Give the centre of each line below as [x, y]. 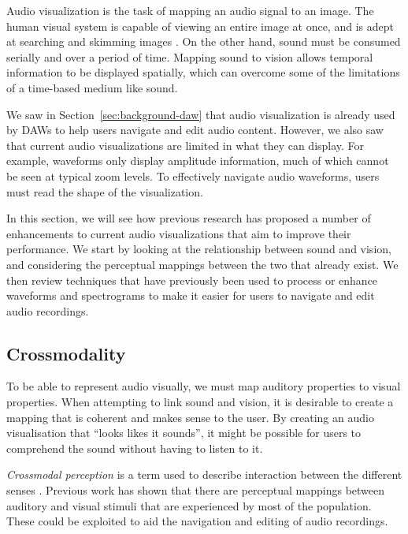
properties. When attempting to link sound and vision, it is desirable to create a [200, 402]
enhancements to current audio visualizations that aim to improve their [179, 233]
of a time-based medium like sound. [92, 87]
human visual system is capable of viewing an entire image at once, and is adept [200, 26]
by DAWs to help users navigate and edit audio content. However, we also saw [195, 130]
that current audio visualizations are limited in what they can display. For [185, 145]
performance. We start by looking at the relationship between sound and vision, [199, 249]
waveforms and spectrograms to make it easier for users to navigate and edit [191, 295]
